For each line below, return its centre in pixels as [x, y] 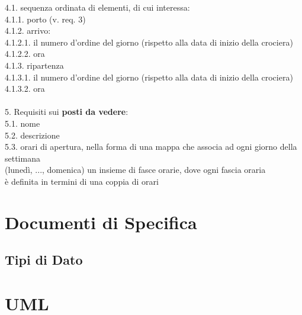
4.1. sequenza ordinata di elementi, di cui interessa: [97, 7]
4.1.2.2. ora [25, 54]
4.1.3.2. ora [25, 89]
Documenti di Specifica [101, 222]
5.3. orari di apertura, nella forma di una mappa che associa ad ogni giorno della [151, 147]
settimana [23, 158]
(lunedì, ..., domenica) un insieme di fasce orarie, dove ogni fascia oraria [135, 170]
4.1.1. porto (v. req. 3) [45, 19]
